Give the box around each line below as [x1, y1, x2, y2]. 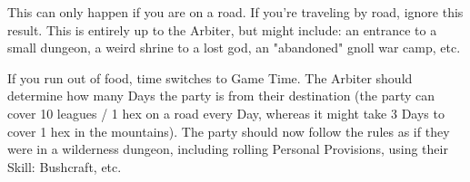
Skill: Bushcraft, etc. [7, 157, 122, 176]
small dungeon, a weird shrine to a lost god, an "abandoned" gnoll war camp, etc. [7, 38, 461, 57]
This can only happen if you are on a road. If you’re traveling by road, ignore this [7, 3, 464, 21]
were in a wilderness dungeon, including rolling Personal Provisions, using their [7, 139, 448, 158]
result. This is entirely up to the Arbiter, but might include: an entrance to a [7, 20, 437, 39]
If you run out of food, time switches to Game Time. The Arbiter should [7, 68, 413, 87]
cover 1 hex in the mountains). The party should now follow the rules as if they [7, 121, 450, 140]
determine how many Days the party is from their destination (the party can [7, 86, 435, 105]
